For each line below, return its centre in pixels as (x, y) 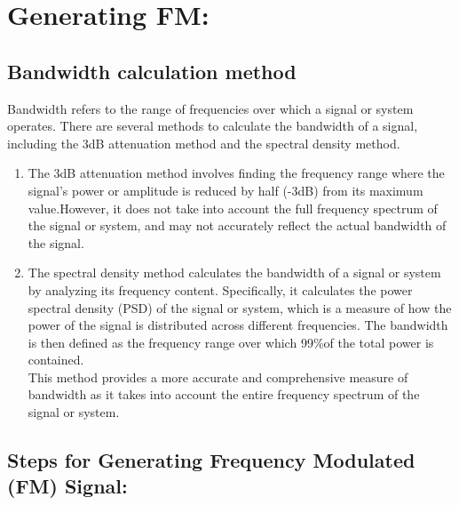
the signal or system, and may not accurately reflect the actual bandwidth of (237, 225)
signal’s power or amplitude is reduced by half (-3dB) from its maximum (226, 190)
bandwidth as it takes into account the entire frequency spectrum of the (224, 394)
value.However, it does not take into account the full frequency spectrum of (233, 208)
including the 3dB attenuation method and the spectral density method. (204, 143)
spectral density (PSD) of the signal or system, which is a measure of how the (240, 307)
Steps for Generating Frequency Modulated (211, 460)
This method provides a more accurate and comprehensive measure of (218, 377)
